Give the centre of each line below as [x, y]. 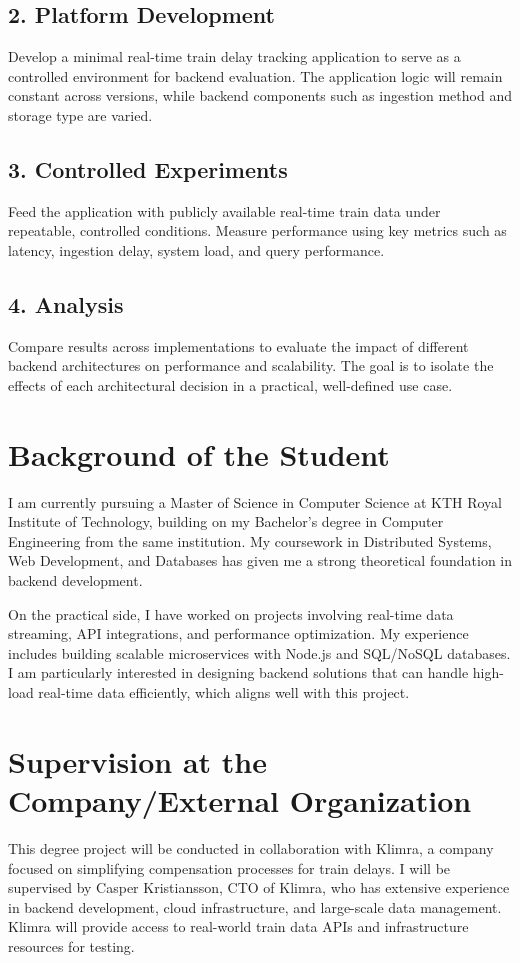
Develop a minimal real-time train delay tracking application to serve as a [234, 56]
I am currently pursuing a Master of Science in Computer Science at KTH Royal [255, 501]
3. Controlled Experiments [148, 168]
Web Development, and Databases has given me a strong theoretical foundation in [260, 560]
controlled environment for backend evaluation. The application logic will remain [255, 75]
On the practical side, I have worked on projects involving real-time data [231, 613]
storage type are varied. [80, 114]
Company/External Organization [240, 799]
